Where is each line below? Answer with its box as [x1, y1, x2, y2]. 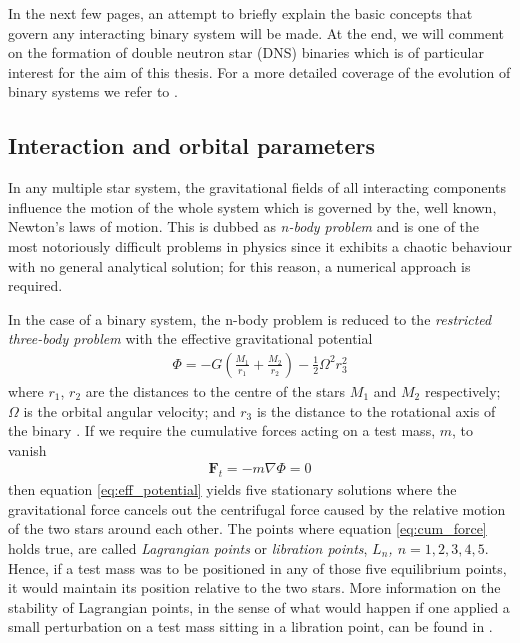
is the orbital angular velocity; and [23, 400, 236, 421]
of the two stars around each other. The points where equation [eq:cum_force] [8, 518, 487, 539]
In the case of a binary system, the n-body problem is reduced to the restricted [8, 308, 492, 329]
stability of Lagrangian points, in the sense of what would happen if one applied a [8, 596, 510, 617]
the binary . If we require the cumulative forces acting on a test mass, [8, 420, 436, 441]
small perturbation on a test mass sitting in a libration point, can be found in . [8, 616, 493, 637]
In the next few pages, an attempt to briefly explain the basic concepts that [8, 3, 473, 23]
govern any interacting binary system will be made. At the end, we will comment [8, 22, 505, 43]
